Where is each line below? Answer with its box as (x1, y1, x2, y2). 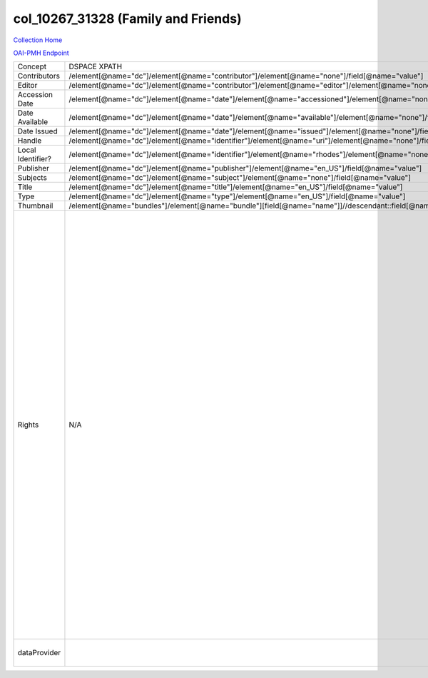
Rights (17, 420, 39, 430)
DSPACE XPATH (68, 61, 123, 71)
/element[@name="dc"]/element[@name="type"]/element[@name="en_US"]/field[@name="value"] (68, 191, 406, 201)
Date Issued (17, 126, 58, 136)
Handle (17, 136, 42, 146)
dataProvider (17, 648, 61, 658)
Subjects (17, 173, 48, 183)
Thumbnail (17, 201, 53, 211)
